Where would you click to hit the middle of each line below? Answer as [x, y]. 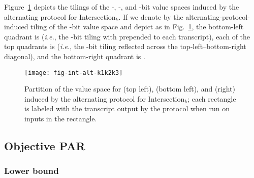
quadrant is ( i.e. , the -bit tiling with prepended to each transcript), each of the [127, 36]
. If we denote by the [151, 16]
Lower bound [31, 171]
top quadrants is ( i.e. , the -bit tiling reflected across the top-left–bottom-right [125, 46]
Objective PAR [45, 145]
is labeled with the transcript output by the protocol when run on [127, 108]
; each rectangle [212, 98]
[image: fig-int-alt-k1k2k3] [74, 73]
